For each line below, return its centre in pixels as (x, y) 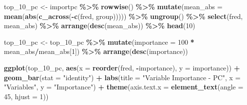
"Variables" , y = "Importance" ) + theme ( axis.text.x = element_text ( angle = (124, 87)
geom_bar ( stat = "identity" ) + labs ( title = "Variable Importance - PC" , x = (122, 77)
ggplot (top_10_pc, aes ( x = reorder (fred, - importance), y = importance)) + (122, 67)
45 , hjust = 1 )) (26, 96)
